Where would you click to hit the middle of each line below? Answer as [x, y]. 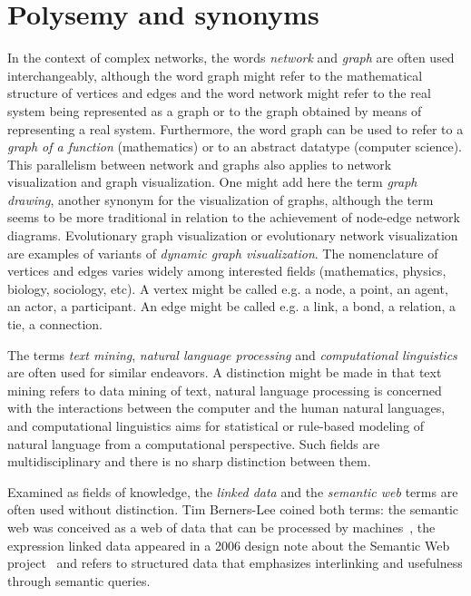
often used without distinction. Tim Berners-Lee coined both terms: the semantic [233, 509]
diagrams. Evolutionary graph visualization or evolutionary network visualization [233, 235]
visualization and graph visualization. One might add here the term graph [212, 182]
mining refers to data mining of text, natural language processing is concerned [225, 390]
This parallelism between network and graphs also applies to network [200, 164]
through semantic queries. [79, 580]
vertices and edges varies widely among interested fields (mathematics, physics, [227, 271]
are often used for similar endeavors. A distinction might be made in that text [225, 372]
